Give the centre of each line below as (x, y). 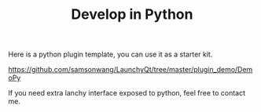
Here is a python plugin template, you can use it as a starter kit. (110, 54)
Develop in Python (132, 14)
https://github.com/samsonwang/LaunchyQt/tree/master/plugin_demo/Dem (130, 70)
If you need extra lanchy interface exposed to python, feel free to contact (127, 93)
